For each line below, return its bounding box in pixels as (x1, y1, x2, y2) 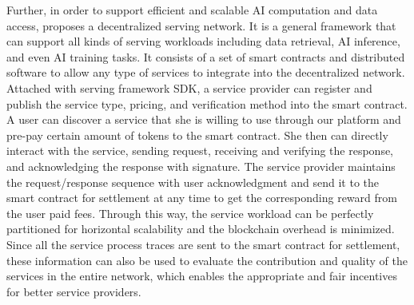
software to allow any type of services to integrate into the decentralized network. (6, 64, 405, 81)
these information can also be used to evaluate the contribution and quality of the (6, 252, 408, 268)
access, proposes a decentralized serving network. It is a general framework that (6, 17, 396, 34)
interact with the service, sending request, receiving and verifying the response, (6, 142, 394, 159)
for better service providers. (6, 283, 141, 299)
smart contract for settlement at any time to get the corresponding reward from (6, 189, 397, 206)
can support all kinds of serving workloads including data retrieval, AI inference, (6, 33, 400, 50)
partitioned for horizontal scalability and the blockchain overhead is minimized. (6, 220, 395, 237)
